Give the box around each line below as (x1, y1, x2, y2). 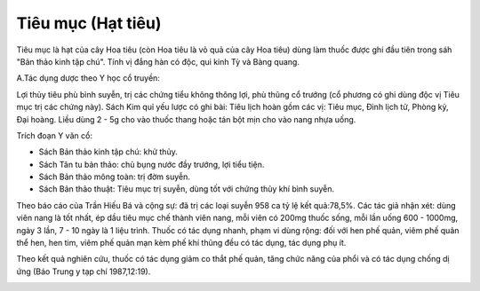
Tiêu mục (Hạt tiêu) (16, 13, 162, 33)
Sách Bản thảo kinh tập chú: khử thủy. (38, 146, 178, 157)
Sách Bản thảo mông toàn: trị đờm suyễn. (38, 171, 191, 182)
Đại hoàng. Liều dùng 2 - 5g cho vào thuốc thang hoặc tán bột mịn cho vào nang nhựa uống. (16, 114, 356, 124)
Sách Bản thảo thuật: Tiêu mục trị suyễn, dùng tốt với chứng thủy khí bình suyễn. (38, 184, 335, 194)
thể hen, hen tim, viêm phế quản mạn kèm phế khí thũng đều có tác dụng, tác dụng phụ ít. (16, 238, 347, 248)
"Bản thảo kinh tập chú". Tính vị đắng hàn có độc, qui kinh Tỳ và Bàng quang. (16, 56, 300, 67)
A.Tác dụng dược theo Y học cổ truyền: (16, 73, 160, 83)
